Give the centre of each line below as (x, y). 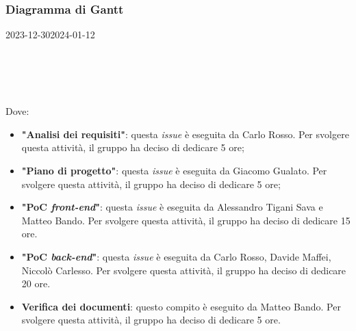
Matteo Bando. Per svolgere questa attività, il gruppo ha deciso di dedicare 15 (186, 220)
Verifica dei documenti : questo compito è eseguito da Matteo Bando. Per (181, 306)
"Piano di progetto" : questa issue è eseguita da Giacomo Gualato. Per (174, 170)
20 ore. (36, 283)
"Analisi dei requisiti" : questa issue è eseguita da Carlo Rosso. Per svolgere (185, 134)
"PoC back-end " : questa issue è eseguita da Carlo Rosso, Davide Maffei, (176, 256)
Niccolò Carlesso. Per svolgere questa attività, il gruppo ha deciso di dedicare (184, 270)
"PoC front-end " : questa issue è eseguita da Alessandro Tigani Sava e (172, 207)
